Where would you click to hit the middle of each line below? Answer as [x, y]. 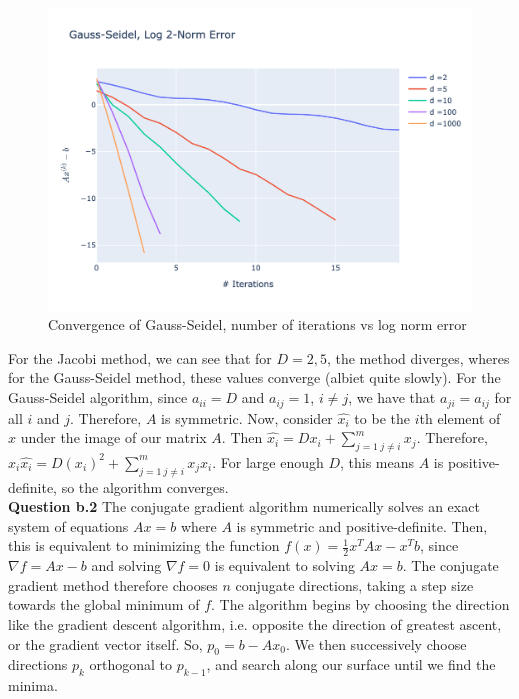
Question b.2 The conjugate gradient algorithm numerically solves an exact [244, 506]
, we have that [392, 397]
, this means [377, 461]
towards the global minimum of [104, 604]
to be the [382, 417]
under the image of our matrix [113, 437]
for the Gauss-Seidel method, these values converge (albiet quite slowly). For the [254, 377]
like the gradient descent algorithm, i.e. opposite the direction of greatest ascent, [255, 624]
